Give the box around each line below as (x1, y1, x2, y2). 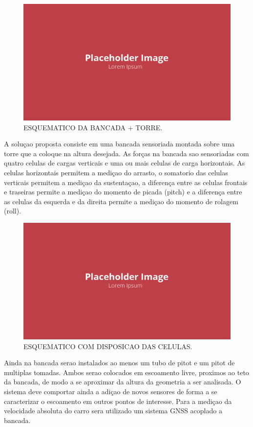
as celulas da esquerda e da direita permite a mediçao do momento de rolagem (4, 196, 238, 206)
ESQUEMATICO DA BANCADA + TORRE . (23, 122, 163, 132)
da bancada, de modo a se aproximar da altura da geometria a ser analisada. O (4, 377, 241, 387)
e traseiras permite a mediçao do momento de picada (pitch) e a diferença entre (4, 187, 242, 197)
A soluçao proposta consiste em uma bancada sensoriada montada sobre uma (4, 139, 235, 149)
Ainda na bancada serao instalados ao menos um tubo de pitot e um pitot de (4, 357, 235, 368)
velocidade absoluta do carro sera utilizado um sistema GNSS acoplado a (4, 405, 222, 416)
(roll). (4, 206, 21, 216)
